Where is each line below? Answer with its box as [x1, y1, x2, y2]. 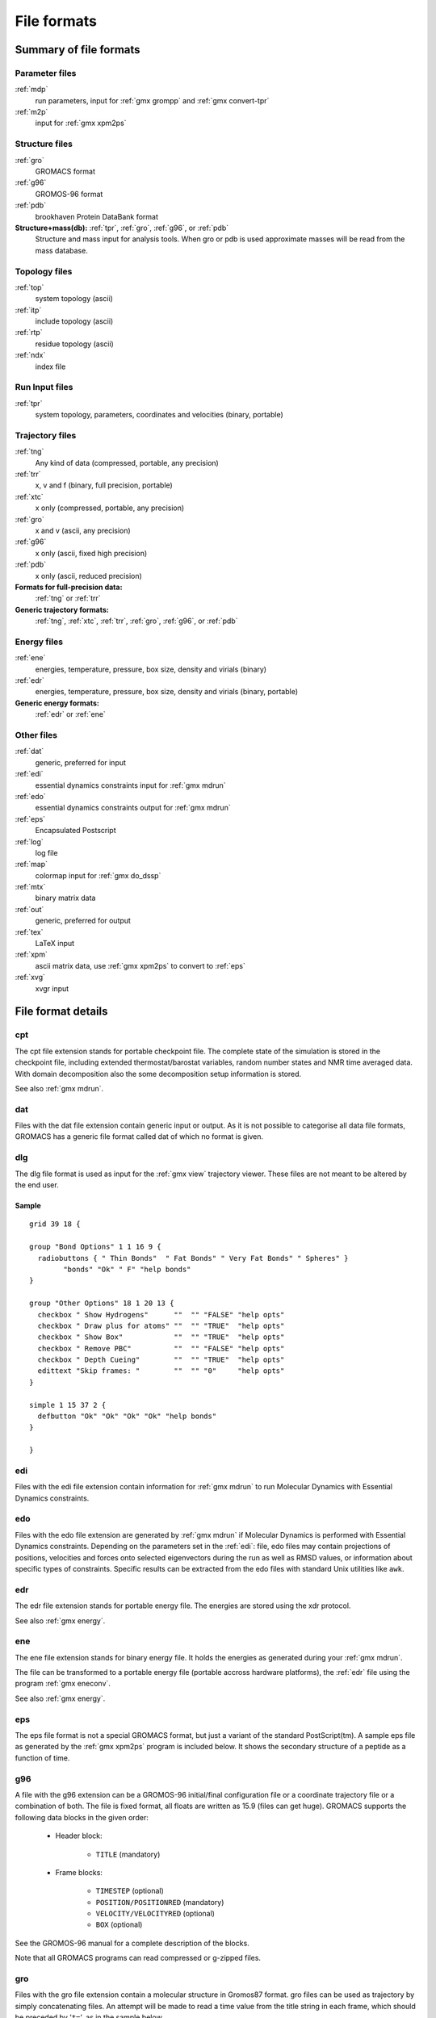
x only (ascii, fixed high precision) [35, 548, 148, 558]
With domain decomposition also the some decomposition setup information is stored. [15, 1069, 302, 1078]
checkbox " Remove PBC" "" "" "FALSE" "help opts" [37, 1344, 285, 1353]
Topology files [15, 266, 73, 277]
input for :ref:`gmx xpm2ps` [35, 118, 127, 128]
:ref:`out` [15, 904, 44, 914]
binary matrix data [35, 893, 96, 903]
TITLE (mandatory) [95, 1849, 161, 1859]
